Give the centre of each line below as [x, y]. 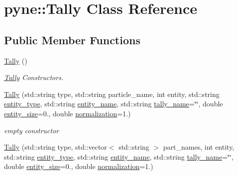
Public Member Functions [72, 40]
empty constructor [32, 130]
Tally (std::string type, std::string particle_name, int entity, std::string [112, 94]
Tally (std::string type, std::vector [56, 147]
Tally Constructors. [34, 77]
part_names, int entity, [199, 147]
